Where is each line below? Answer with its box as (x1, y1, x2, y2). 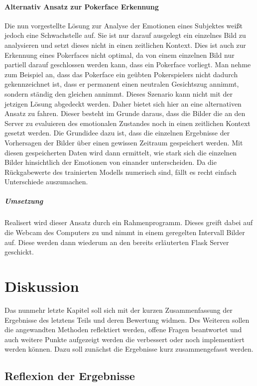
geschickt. (4, 247, 34, 257)
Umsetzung (4, 196, 43, 206)
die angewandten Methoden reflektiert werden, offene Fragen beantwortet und (4, 324, 242, 335)
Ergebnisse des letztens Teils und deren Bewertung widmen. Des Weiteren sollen (4, 314, 250, 325)
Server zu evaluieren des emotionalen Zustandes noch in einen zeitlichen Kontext (4, 118, 251, 128)
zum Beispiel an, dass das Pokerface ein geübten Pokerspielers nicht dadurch (4, 69, 238, 79)
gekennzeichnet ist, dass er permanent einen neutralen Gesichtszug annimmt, (4, 79, 239, 89)
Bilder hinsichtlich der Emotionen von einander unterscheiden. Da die (4, 157, 217, 167)
